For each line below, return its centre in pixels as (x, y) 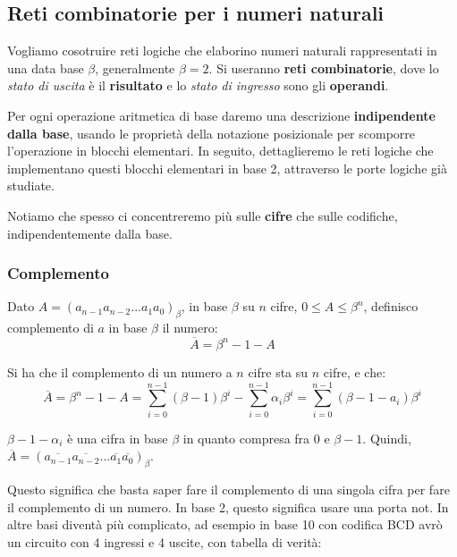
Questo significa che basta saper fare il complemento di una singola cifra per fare (228, 489)
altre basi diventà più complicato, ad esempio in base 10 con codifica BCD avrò (225, 524)
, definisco (391, 306)
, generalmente (135, 68)
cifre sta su (278, 371)
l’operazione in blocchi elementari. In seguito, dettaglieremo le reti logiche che (220, 151)
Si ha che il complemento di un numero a (120, 371)
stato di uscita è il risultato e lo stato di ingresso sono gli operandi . (198, 85)
